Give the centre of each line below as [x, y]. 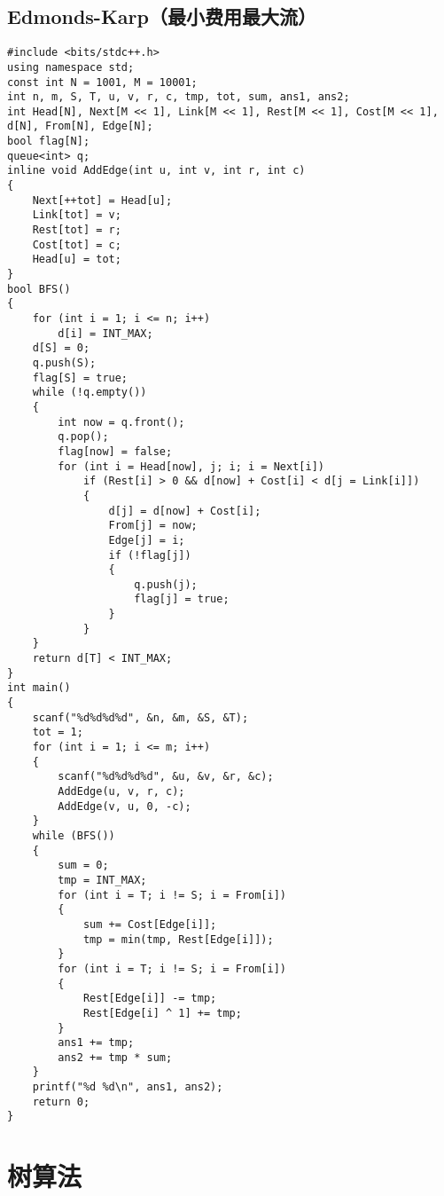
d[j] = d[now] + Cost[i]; [185, 511]
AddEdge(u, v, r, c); [121, 792]
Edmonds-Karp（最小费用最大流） [162, 16]
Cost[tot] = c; [77, 244]
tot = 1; [58, 732]
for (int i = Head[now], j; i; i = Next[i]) [191, 466]
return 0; [61, 1102]
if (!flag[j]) [150, 555]
